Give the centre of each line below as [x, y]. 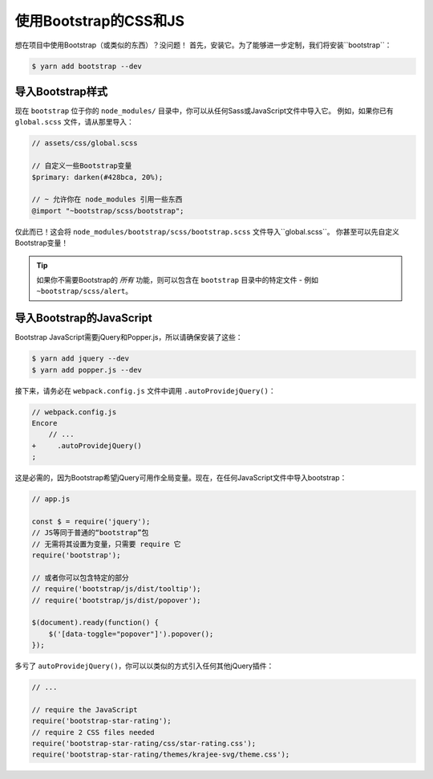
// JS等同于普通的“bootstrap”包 [90, 533]
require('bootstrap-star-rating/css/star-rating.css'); [144, 744]
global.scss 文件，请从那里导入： [74, 122]
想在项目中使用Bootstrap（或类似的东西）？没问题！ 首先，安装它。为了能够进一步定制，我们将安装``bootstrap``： [203, 45]
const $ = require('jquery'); [91, 521]
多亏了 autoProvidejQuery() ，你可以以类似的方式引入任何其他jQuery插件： [144, 666]
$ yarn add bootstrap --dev [87, 66]
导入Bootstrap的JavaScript [83, 318]
